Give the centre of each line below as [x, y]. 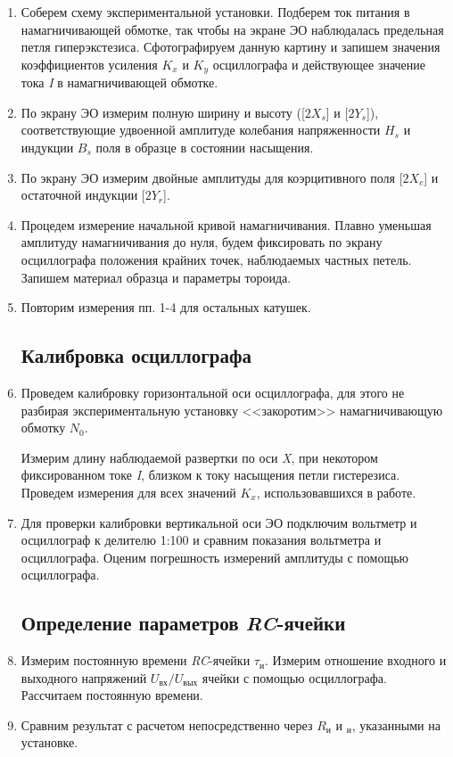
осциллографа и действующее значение [319, 64]
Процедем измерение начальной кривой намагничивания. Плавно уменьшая [226, 224]
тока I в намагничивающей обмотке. [119, 82]
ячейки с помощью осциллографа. [294, 677]
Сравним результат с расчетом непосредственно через [167, 724]
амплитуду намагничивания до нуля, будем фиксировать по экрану [202, 242]
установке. [49, 742]
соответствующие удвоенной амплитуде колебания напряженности [201, 130]
